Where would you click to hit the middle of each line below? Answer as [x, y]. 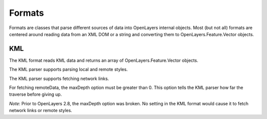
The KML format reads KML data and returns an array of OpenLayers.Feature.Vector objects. [104, 60]
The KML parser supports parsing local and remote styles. [68, 70]
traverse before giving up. [35, 94]
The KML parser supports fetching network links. [59, 79]
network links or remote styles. [41, 111]
